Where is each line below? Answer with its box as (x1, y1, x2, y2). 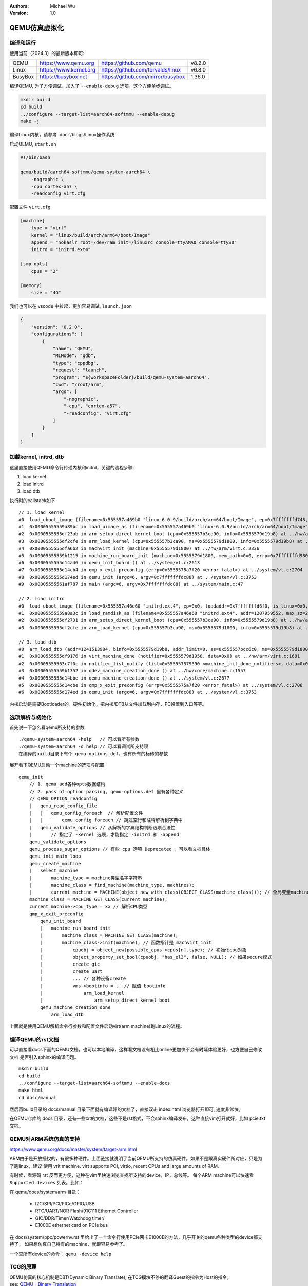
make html (18, 1087, 43, 1093)
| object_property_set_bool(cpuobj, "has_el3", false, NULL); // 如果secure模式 (40, 954, 272, 960)
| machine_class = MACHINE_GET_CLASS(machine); (40, 933, 179, 938)
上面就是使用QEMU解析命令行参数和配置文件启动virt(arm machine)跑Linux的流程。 (9, 1023, 185, 1029)
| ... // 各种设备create (40, 975, 126, 981)
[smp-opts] (20, 261, 48, 267)
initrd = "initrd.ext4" (31, 246, 91, 252)
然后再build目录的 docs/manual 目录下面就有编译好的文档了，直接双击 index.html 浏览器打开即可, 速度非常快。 (9, 1106, 243, 1112)
